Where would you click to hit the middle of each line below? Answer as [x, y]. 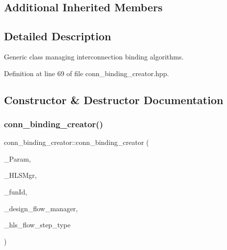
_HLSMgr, [20, 175]
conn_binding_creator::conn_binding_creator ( [77, 142]
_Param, [17, 158]
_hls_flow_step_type [37, 225]
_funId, [16, 191]
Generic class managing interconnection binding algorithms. [94, 56]
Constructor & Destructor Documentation [114, 99]
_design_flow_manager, [41, 208]
